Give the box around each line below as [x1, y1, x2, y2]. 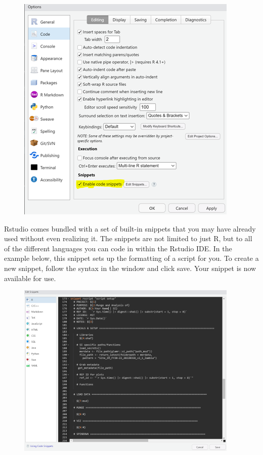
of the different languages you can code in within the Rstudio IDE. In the [4, 243, 232, 253]
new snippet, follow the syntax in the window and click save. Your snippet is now [4, 262, 256, 273]
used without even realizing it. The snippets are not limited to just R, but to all [4, 233, 252, 244]
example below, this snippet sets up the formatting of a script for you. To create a [4, 253, 259, 263]
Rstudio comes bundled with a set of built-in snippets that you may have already [4, 223, 256, 234]
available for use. [4, 272, 56, 283]
